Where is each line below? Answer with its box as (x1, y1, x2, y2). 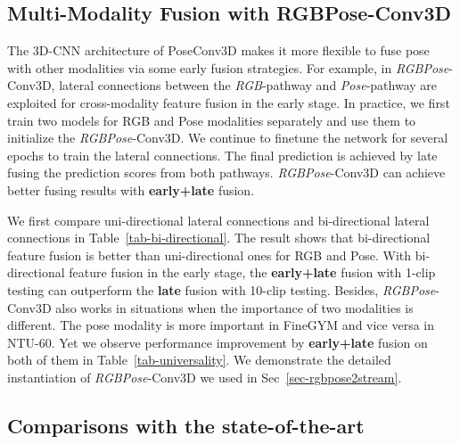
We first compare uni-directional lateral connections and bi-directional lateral (7, 210, 430, 229)
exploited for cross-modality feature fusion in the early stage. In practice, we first (7, 93, 450, 111)
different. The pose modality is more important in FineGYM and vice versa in (7, 316, 435, 334)
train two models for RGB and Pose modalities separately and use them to (7, 111, 416, 129)
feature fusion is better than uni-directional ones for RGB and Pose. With (7, 245, 412, 264)
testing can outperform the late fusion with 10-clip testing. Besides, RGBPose (7, 280, 436, 299)
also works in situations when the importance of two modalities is (55, 298, 414, 317)
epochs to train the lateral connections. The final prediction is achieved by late (7, 145, 438, 164)
